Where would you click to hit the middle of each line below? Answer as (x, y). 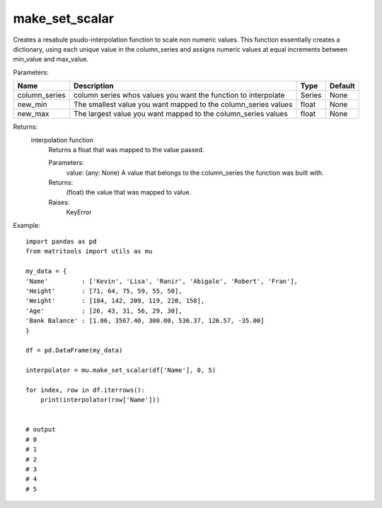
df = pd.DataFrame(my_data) (74, 351)
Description (94, 86)
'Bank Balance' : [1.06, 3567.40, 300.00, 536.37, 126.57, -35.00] (145, 321)
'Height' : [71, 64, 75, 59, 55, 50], (104, 291)
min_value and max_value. (51, 59)
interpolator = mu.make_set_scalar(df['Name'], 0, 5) (121, 370)
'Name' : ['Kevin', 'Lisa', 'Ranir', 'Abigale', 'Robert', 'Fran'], (162, 281)
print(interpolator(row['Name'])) (100, 400)
